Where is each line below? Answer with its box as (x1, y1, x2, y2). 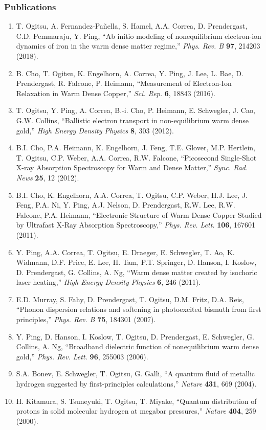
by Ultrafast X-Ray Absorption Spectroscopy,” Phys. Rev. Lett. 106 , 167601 (16, 219, 255, 230)
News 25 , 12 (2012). (16, 172, 79, 183)
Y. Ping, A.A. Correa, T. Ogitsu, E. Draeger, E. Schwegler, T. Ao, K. (16, 246, 235, 257)
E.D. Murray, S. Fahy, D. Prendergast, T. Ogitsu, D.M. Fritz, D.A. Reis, (16, 293, 244, 304)
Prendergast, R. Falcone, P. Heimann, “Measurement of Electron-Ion (16, 78, 232, 88)
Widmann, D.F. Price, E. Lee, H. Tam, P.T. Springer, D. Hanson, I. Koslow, (16, 257, 257, 267)
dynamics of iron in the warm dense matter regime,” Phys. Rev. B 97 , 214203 (16, 40, 260, 51)
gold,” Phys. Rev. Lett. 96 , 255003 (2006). (16, 351, 148, 361)
